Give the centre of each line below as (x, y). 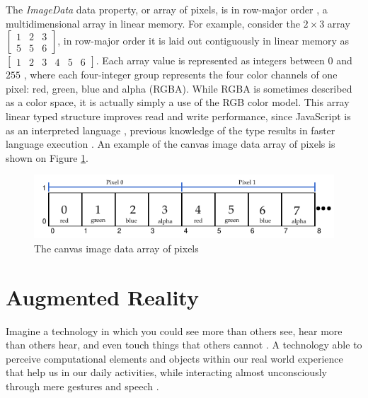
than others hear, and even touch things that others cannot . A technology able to (184, 345)
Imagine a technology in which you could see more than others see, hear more (174, 330)
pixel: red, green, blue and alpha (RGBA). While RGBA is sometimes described (179, 88)
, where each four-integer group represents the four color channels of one (180, 75)
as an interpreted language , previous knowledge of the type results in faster (171, 130)
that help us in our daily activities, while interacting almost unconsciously (166, 372)
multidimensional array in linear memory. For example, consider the (153, 23)
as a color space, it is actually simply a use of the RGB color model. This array (178, 102)
